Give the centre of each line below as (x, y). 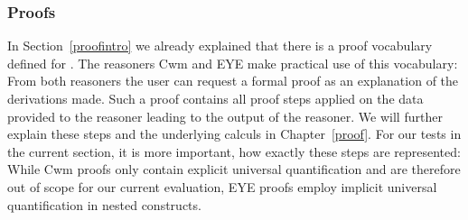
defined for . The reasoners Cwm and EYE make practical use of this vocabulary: (233, 63)
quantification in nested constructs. (104, 204)
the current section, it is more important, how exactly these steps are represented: (234, 151)
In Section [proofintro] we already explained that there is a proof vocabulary (220, 46)
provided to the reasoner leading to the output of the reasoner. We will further (225, 116)
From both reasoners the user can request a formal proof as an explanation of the (233, 81)
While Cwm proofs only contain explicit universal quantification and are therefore (234, 169)
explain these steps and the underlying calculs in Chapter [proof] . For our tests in (234, 134)
